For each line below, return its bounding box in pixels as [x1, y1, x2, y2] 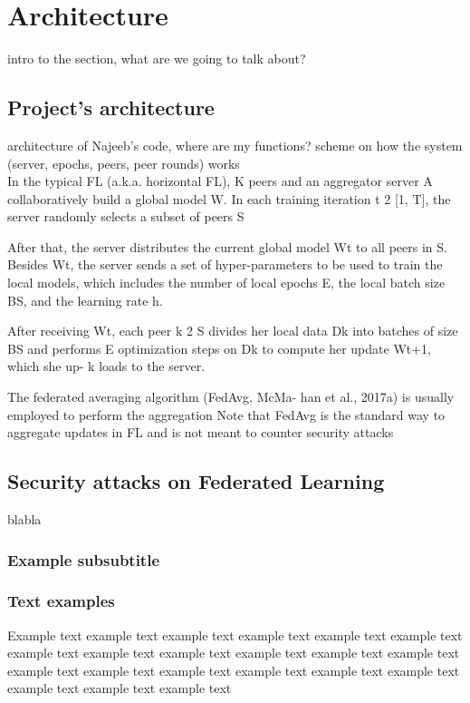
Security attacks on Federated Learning [7, 467, 385, 495]
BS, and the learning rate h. [7, 290, 163, 309]
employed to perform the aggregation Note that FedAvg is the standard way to [7, 405, 446, 424]
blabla [7, 510, 42, 529]
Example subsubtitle [7, 548, 160, 571]
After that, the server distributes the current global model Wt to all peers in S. [7, 237, 447, 256]
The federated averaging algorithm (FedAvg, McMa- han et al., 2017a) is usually [7, 387, 455, 406]
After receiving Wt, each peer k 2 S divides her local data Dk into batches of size [7, 321, 458, 340]
